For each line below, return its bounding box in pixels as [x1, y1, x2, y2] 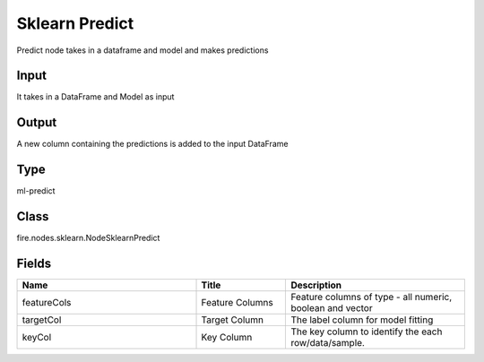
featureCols [22, 297, 72, 309]
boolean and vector [290, 302, 373, 315]
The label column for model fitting [290, 314, 434, 326]
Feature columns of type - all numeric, [290, 291, 453, 304]
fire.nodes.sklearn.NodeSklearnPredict [16, 233, 160, 244]
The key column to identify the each [290, 325, 443, 338]
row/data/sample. [290, 337, 365, 349]
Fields [16, 255, 52, 271]
